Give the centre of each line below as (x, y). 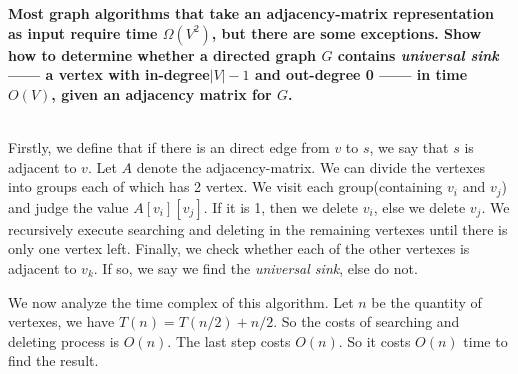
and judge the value (68, 206)
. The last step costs (229, 340)
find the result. (53, 360)
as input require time (83, 32)
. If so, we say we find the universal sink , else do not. (255, 267)
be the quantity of (426, 301)
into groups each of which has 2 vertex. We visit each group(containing (225, 186)
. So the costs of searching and (366, 321)
